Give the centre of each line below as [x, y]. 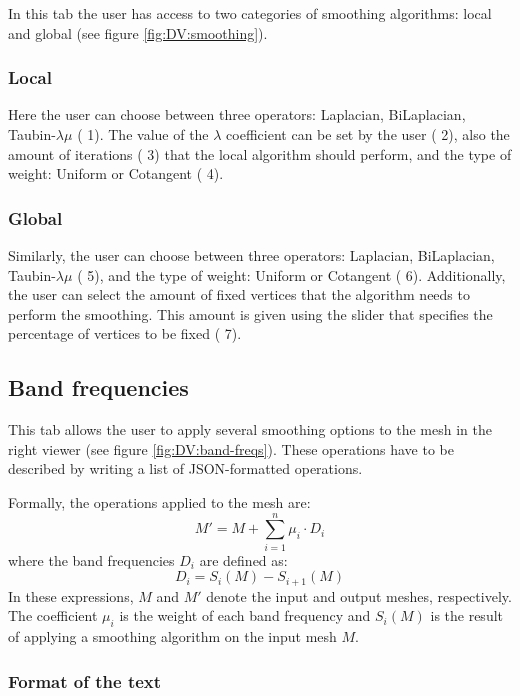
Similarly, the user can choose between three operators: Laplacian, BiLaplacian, [251, 255]
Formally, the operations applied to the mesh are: [159, 501]
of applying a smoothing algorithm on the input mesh [172, 636]
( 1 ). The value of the [143, 134]
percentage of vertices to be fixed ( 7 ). [125, 333]
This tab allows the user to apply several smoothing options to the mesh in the [250, 429]
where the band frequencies [91, 559]
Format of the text [85, 680]
